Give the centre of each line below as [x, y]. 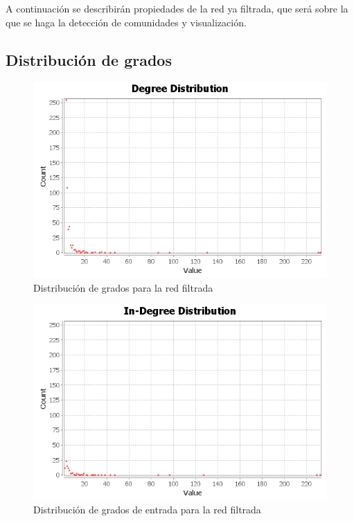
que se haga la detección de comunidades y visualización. [126, 22]
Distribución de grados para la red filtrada [123, 287]
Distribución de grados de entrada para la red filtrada [147, 510]
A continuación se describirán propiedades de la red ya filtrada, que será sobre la [177, 8]
